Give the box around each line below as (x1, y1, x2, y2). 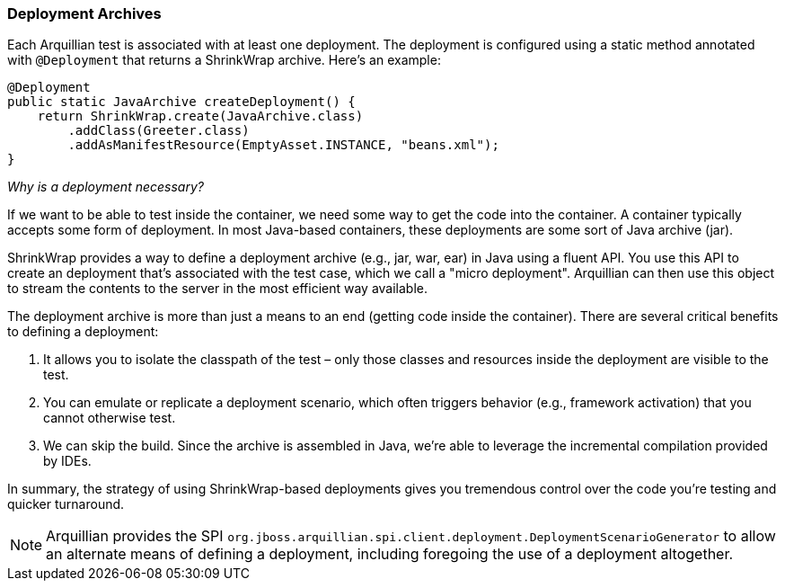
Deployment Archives (7, 4, 162, 22)
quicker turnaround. (7, 496, 125, 512)
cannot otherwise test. (43, 410, 176, 426)
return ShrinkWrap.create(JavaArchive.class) (37, 109, 364, 124)
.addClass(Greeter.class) (67, 123, 250, 138)
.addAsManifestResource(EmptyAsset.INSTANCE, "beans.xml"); (67, 138, 499, 153)
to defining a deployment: (7, 324, 159, 340)
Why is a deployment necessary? (7, 179, 204, 195)
